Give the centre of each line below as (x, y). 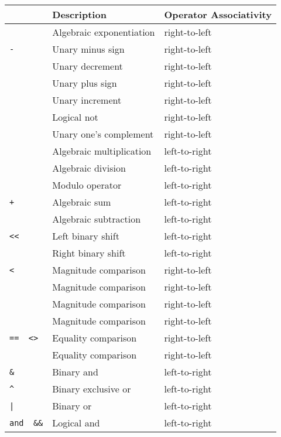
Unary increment (87, 100)
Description (79, 14)
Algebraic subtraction (97, 219)
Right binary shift (89, 253)
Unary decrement (88, 66)
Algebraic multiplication (102, 151)
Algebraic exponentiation (104, 32)
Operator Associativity (218, 14)
